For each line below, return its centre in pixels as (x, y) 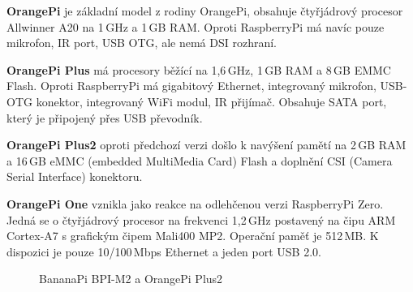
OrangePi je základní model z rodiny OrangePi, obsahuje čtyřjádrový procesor (205, 11)
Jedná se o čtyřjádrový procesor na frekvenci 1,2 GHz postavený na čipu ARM (201, 219)
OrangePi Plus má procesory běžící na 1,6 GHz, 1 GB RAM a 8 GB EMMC (199, 69)
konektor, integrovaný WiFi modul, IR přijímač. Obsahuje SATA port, (211, 101)
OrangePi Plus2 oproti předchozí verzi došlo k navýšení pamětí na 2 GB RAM (206, 145)
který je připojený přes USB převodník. (105, 117)
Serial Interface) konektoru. (75, 176)
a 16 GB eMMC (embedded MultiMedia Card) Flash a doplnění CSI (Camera (200, 160)
